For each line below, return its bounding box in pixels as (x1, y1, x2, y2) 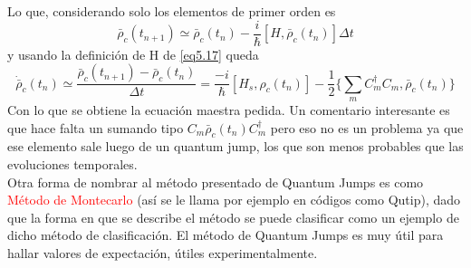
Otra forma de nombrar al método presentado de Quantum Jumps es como (7, 172, 424, 191)
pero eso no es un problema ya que (270, 118, 464, 137)
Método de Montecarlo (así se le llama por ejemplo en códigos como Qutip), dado (7, 190, 461, 209)
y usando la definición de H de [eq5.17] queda (7, 44, 259, 63)
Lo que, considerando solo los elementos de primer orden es (7, 2, 336, 20)
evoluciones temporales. (7, 155, 138, 174)
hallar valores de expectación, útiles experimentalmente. (7, 244, 318, 263)
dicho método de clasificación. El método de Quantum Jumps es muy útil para (7, 225, 444, 244)
